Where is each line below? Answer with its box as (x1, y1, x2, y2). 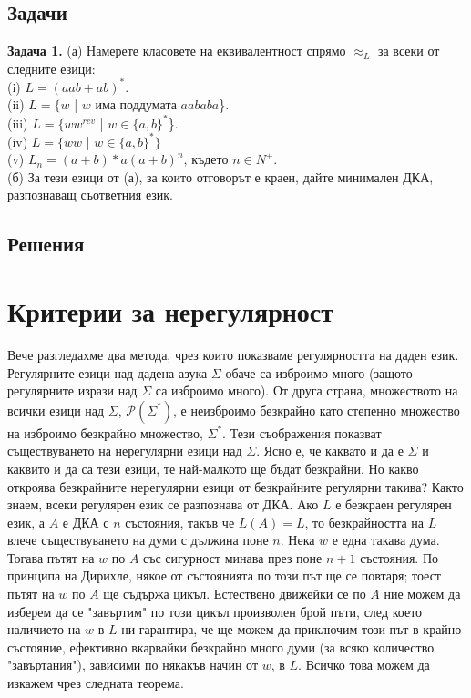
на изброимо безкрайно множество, (7, 423, 203, 442)
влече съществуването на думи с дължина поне (7, 530, 269, 549)
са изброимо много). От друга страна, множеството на (155, 381, 458, 400)
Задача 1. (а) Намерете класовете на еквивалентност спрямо (7, 41, 346, 60)
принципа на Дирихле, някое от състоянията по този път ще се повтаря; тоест (7, 566, 441, 585)
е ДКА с (62, 512, 109, 531)
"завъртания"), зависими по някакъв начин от (7, 655, 258, 674)
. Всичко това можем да (298, 655, 430, 674)
